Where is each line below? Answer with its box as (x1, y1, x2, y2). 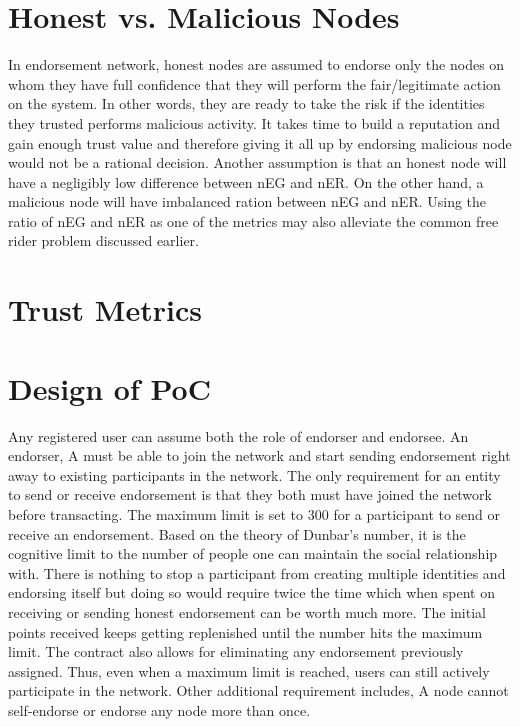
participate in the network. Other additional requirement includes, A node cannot (8, 680, 509, 701)
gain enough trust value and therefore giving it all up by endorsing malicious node (8, 132, 512, 153)
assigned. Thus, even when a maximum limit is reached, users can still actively (8, 660, 490, 681)
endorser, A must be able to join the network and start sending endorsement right (8, 445, 511, 466)
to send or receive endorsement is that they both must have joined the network (8, 484, 492, 505)
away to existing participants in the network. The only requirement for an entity (8, 464, 501, 485)
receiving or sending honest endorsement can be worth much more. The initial (8, 601, 486, 622)
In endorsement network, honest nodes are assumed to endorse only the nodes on (8, 54, 505, 75)
